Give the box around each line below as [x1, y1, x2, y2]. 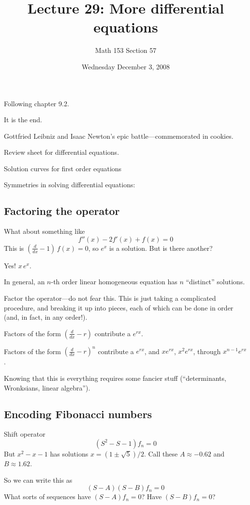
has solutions [50, 448, 88, 458]
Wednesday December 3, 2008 [82, 61, 170, 71]
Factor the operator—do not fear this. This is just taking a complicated [4, 293, 216, 303]
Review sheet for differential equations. [4, 147, 119, 157]
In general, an [4, 277, 45, 287]
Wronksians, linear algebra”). [4, 382, 90, 392]
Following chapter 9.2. [4, 98, 69, 108]
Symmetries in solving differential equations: [4, 179, 135, 190]
